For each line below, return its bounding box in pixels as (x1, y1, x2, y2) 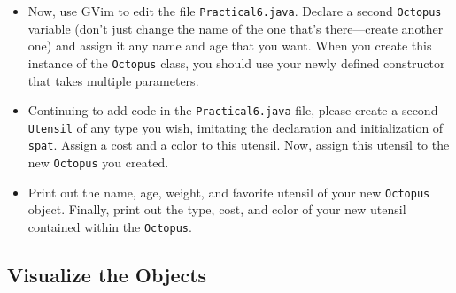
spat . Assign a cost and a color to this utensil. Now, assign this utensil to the (27, 135, 450, 154)
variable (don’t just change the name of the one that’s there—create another (27, 19, 444, 37)
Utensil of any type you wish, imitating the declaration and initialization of (27, 118, 444, 136)
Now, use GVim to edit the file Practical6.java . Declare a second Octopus (27, 2, 442, 19)
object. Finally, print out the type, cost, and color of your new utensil (27, 200, 406, 219)
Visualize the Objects (7, 261, 207, 289)
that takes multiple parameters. (27, 71, 199, 89)
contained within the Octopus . (27, 217, 192, 235)
